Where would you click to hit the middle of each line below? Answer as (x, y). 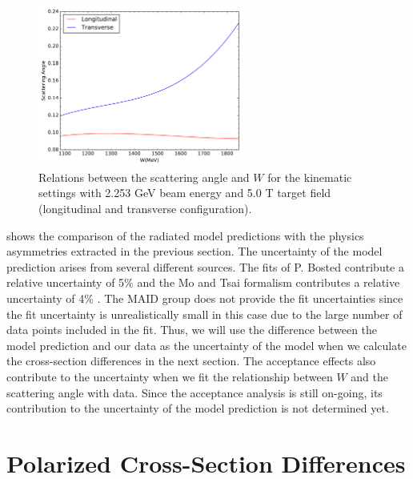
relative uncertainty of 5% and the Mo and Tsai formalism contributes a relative (203, 282)
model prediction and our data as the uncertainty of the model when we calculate (206, 345)
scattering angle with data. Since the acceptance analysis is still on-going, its (194, 392)
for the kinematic (310, 177)
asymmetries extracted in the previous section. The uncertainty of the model (194, 251)
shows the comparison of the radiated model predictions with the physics (185, 235)
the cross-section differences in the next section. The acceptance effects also (191, 361)
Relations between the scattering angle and (144, 177)
